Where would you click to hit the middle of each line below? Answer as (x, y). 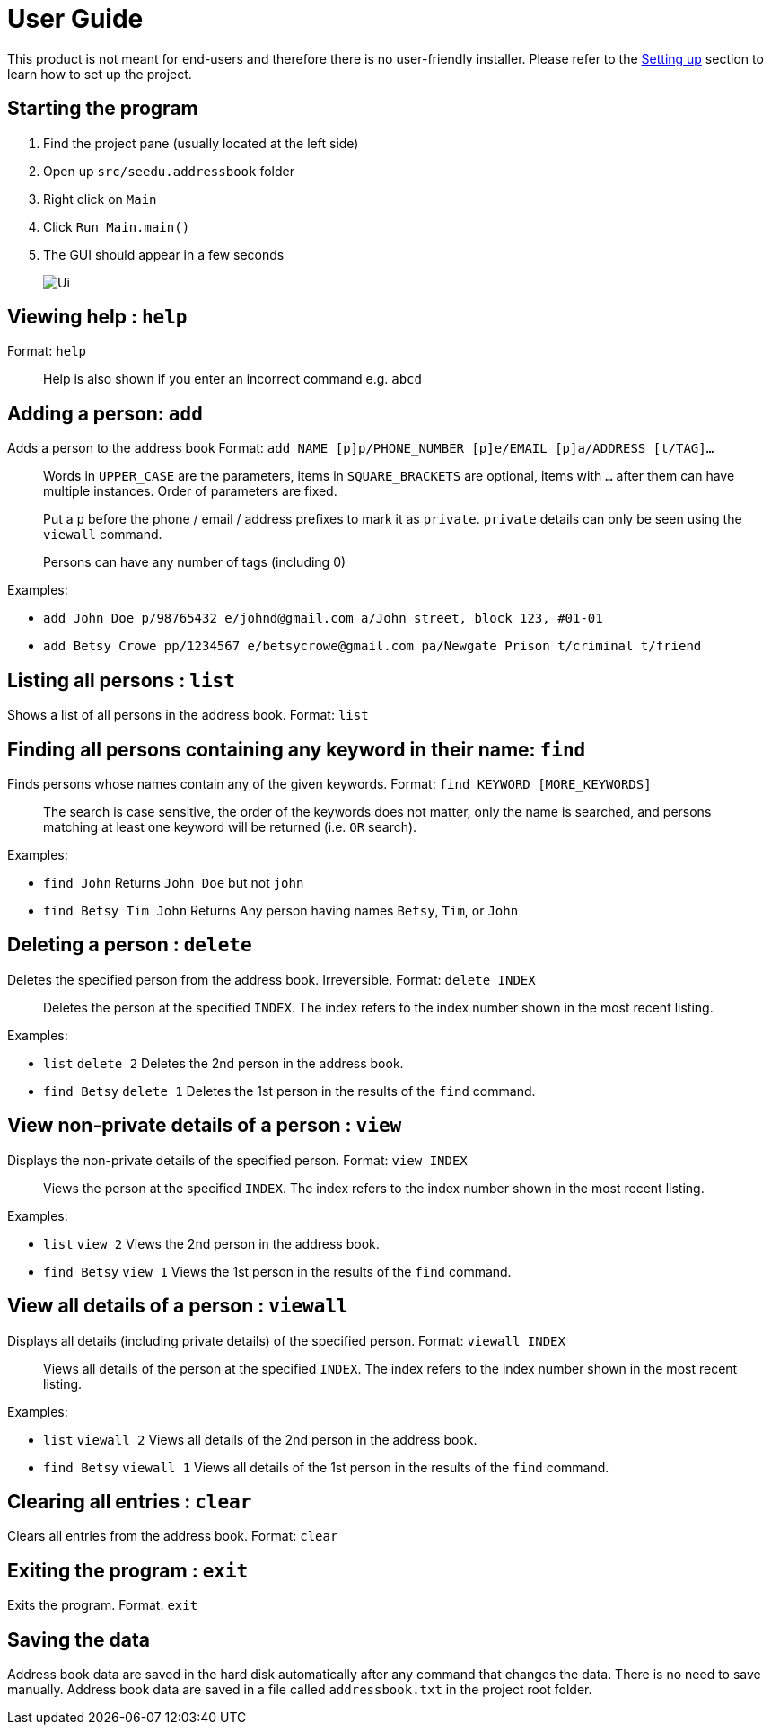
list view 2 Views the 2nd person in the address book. (211, 1243)
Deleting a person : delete (130, 945)
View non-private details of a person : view (205, 1126)
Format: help (47, 351)
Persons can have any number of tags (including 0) (195, 562)
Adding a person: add (105, 413)
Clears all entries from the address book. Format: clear (173, 1536)
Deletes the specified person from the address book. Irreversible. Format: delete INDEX (272, 979)
